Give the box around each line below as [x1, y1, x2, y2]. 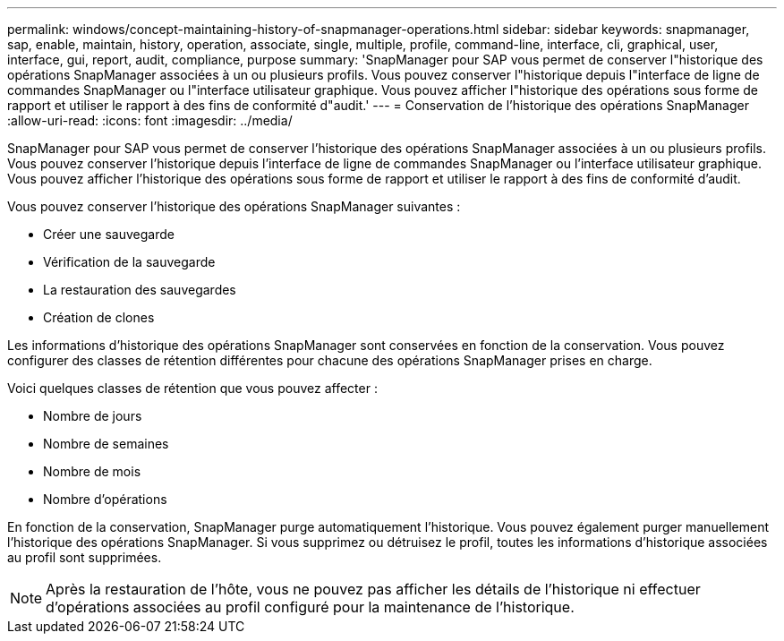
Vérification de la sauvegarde [43, 254, 216, 269]
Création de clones [43, 310, 155, 325]
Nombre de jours [43, 408, 142, 423]
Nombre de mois [43, 464, 141, 479]
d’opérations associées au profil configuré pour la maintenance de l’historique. [46, 598, 575, 616]
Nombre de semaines [43, 436, 169, 451]
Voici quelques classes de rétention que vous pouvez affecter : [7, 380, 378, 396]
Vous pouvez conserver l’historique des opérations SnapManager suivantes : [7, 199, 461, 214]
